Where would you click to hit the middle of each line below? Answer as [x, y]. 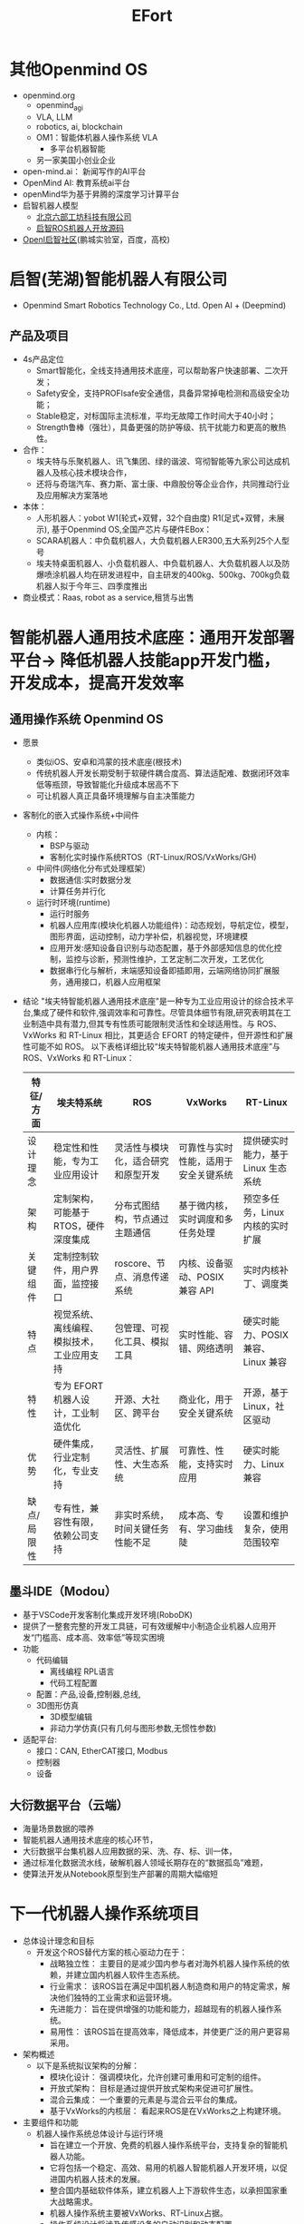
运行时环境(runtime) [73, 903]
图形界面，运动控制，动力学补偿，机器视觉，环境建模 [149, 936]
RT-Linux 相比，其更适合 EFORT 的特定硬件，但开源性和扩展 [181, 1035]
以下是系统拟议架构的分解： [88, 2066]
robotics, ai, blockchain [80, 126]
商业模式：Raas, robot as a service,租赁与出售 [108, 598]
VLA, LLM [54, 117]
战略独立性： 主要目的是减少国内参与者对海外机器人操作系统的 [166, 1964]
